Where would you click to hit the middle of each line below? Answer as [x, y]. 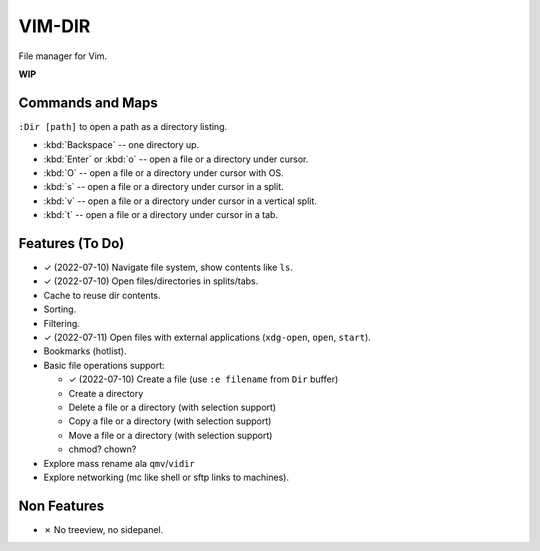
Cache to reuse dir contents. [102, 295]
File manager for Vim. [63, 56]
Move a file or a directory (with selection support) [170, 435]
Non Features [61, 505]
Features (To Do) [71, 243]
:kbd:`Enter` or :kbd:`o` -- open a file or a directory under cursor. [176, 159]
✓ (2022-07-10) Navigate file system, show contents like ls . [168, 267]
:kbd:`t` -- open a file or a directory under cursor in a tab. [161, 215]
